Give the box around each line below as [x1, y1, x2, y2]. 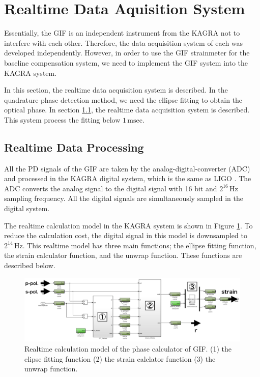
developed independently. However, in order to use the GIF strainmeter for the [4, 47, 250, 58]
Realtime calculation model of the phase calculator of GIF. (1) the [24, 343, 232, 354]
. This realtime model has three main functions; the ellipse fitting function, [22, 240, 256, 250]
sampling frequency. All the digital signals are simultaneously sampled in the [4, 193, 243, 204]
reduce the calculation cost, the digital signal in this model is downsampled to [4, 230, 247, 241]
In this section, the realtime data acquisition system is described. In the [4, 84, 228, 95]
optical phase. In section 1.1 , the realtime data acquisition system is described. [4, 104, 250, 115]
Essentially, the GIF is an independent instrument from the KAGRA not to [4, 27, 240, 38]
